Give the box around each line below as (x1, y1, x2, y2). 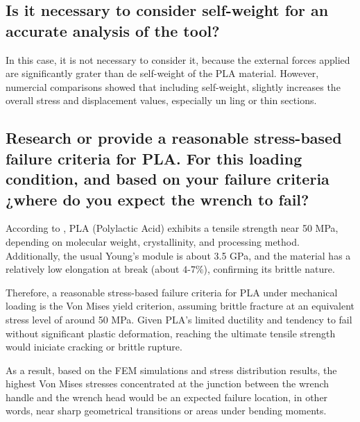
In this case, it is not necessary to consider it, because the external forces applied (6, 52, 350, 67)
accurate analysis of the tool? (6, 19, 220, 41)
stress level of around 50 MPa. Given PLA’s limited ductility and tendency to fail (6, 312, 352, 326)
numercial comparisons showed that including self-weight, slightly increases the (6, 79, 341, 94)
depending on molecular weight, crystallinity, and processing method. (6, 234, 300, 248)
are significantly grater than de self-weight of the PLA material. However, (6, 66, 319, 81)
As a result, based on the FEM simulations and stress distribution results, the (6, 362, 337, 377)
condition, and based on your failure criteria (6, 168, 329, 189)
